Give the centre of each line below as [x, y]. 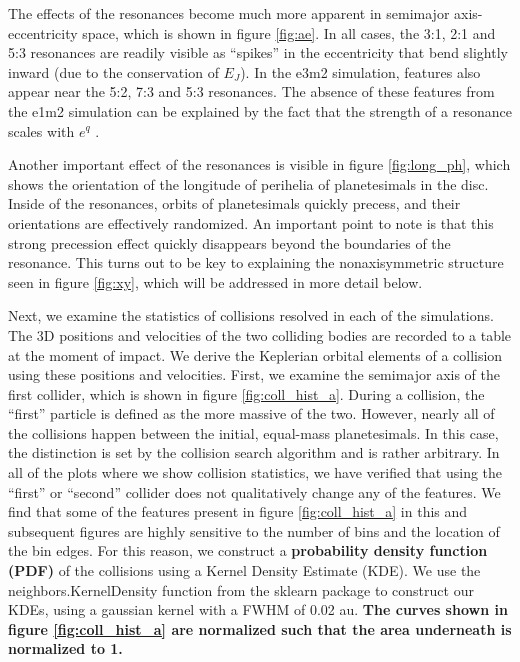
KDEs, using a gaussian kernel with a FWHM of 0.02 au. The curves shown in [258, 609]
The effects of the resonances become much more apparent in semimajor [229, 13]
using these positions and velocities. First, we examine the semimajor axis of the [254, 374]
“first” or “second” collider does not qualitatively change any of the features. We [254, 491]
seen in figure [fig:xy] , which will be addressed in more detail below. [215, 281]
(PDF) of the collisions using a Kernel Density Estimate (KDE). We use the [244, 570]
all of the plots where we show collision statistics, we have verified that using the [255, 472]
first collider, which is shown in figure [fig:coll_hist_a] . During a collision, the [246, 393]
